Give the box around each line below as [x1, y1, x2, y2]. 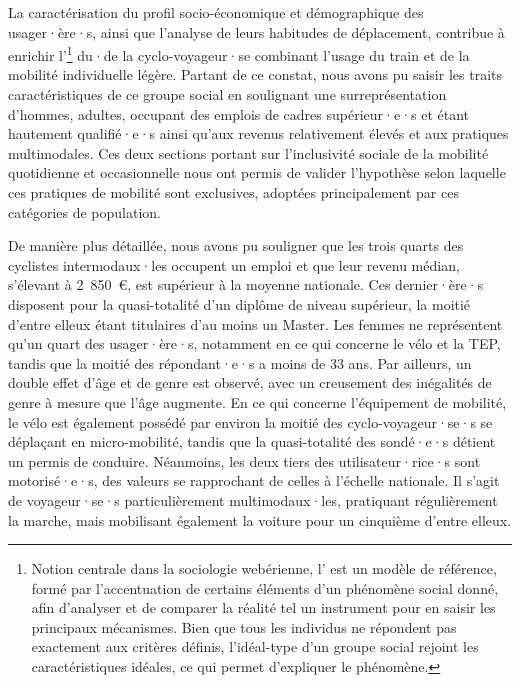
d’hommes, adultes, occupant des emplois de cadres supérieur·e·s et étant [8, 103, 470, 124]
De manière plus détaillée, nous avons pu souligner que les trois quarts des [8, 235, 464, 256]
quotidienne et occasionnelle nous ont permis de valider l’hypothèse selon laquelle [8, 162, 506, 183]
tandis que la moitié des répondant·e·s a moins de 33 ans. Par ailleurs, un [8, 352, 472, 373]
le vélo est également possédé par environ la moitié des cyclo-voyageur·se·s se [8, 411, 493, 432]
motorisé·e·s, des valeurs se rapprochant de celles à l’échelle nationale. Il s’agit [8, 470, 500, 491]
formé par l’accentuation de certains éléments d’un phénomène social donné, [31, 577, 499, 598]
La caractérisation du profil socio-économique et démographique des [8, 2, 424, 22]
